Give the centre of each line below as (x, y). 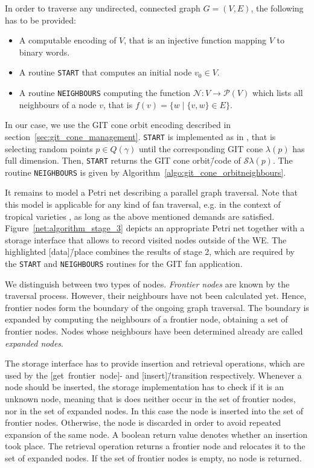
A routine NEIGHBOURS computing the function (105, 93)
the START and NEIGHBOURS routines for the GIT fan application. (124, 263)
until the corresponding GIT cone (201, 148)
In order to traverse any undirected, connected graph (103, 8)
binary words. (44, 52)
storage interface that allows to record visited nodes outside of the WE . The (146, 239)
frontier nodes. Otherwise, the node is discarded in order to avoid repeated (143, 422)
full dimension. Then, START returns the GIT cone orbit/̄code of (123, 160)
